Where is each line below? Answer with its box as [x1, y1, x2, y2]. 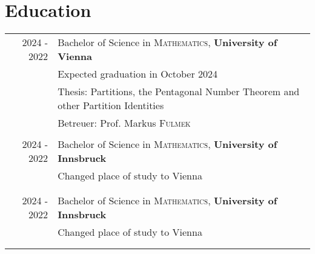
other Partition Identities [58, 98, 164, 113]
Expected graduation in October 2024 [58, 67, 218, 81]
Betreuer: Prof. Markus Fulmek [58, 116, 191, 130]
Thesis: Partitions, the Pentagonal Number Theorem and [58, 84, 300, 99]
